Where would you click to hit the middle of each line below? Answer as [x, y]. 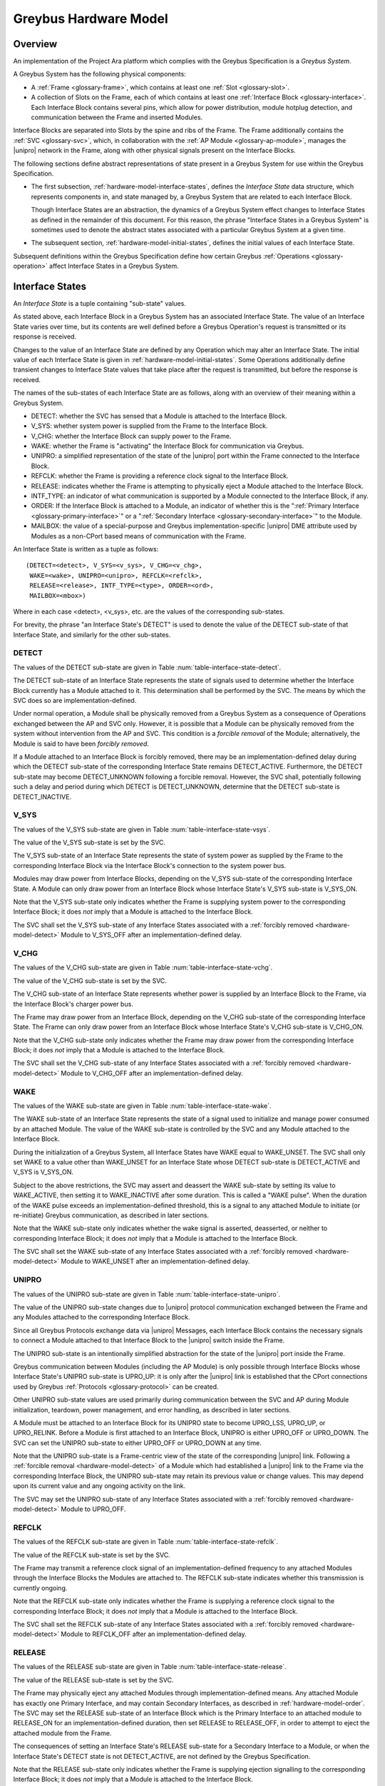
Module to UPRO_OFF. [93, 1509]
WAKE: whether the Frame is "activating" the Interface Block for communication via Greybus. [168, 446]
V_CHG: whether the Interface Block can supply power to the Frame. [131, 436]
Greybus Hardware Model [91, 19]
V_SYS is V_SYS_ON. [43, 1172]
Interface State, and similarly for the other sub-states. [92, 634]
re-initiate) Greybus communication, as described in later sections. [111, 1215]
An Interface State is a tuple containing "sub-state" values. [100, 303]
